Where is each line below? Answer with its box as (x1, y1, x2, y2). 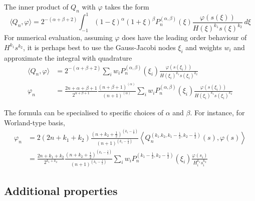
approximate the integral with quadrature (4, 52, 132, 63)
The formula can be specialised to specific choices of (4, 107, 164, 117)
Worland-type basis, (4, 117, 65, 127)
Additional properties (4, 183, 118, 198)
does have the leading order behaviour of (122, 32, 247, 43)
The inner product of (4, 2, 69, 12)
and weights (185, 42, 222, 52)
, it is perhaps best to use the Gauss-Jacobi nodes (23, 42, 176, 52)
